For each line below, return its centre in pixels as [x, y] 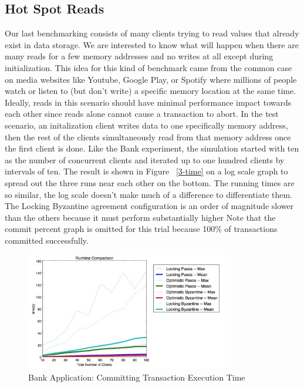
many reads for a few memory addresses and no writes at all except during [139, 56]
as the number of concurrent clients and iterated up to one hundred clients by [145, 159]
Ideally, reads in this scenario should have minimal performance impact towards [148, 102]
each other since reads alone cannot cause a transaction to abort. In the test [142, 114]
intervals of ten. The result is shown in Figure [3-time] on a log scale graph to [146, 171]
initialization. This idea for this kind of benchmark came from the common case [148, 67]
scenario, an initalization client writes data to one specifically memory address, [146, 125]
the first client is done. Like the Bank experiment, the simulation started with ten [152, 148]
